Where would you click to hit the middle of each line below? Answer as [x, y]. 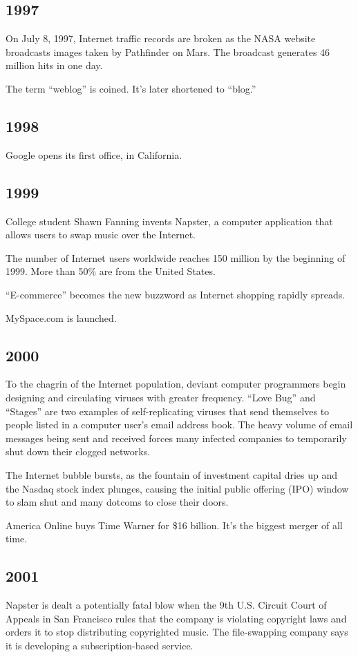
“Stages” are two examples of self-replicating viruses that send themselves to [168, 411]
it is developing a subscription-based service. [100, 645]
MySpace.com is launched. [61, 317]
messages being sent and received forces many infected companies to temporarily [176, 438]
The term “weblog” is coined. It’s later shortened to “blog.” [131, 88]
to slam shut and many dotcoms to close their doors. [117, 502]
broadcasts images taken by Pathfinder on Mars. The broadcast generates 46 [168, 51]
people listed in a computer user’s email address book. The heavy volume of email [179, 425]
